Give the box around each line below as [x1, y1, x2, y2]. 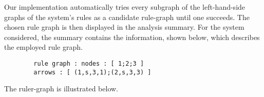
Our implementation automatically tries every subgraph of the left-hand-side [4, 2, 246, 12]
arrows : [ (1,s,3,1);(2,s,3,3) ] [33, 68, 152, 76]
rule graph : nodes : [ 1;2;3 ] [33, 60, 144, 67]
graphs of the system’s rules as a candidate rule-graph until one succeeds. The [4, 11, 250, 22]
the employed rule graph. [4, 42, 83, 52]
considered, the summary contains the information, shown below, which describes [4, 31, 260, 42]
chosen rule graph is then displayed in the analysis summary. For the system [4, 22, 244, 32]
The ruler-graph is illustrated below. [4, 83, 118, 94]
